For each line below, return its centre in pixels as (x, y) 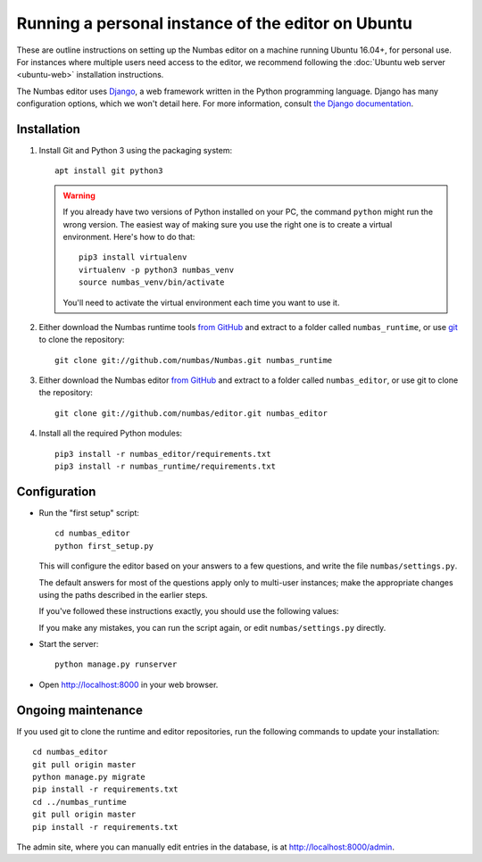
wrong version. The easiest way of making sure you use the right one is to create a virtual (228, 224)
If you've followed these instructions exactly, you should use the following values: (189, 611)
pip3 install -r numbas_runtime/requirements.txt (166, 467)
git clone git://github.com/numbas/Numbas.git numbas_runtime (194, 360)
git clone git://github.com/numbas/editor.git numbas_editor (191, 413)
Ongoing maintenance (79, 710)
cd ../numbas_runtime (79, 802)
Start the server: (69, 644)
